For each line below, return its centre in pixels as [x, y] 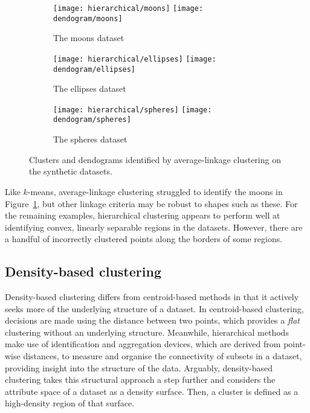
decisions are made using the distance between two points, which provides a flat [152, 320]
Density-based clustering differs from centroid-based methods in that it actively [152, 297]
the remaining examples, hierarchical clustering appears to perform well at [143, 215]
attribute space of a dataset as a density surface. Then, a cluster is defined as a [152, 391]
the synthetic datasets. [71, 171]
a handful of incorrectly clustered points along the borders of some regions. [144, 239]
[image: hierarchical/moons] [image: [128, 8]
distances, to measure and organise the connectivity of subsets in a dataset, [163, 356]
